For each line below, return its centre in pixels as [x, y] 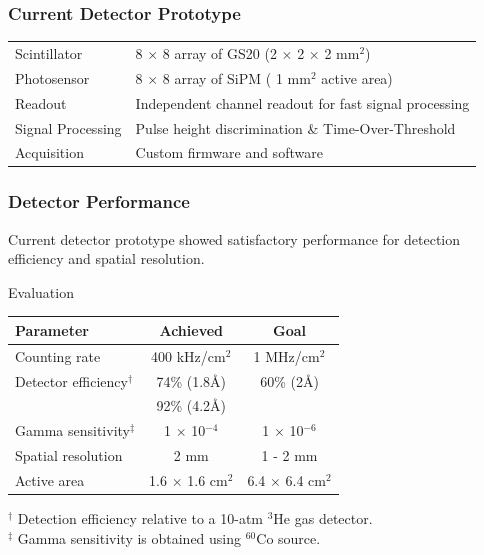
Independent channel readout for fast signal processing [302, 102]
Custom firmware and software [229, 152]
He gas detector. [323, 518]
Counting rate [58, 355]
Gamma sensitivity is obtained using [129, 537]
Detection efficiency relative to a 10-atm [140, 518]
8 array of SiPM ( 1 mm [236, 77]
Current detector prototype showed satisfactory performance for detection [234, 238]
